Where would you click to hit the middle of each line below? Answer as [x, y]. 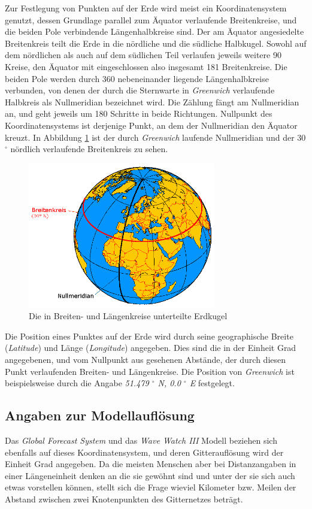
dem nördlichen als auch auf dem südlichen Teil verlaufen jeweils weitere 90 [143, 55]
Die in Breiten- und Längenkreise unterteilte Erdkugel [128, 316]
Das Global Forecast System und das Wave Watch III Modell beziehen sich [141, 440]
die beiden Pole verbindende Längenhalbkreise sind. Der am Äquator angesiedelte [155, 31]
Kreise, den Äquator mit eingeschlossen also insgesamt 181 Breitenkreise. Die [146, 66]
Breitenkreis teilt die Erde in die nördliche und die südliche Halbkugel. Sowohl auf [156, 43]
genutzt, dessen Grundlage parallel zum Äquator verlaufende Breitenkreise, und [151, 19]
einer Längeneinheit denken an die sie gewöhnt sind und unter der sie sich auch [150, 475]
